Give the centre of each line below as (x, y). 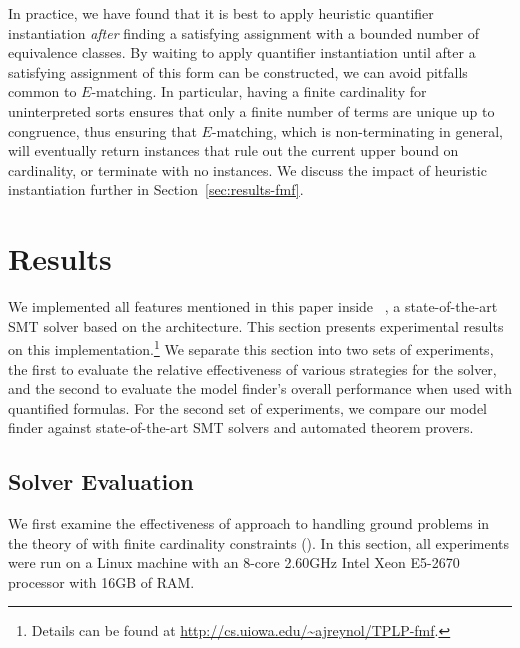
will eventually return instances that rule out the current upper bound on (233, 150)
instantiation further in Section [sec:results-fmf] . (156, 189)
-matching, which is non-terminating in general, (357, 130)
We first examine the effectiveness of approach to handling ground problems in (249, 523)
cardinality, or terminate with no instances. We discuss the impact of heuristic (247, 169)
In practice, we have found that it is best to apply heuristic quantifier (221, 13)
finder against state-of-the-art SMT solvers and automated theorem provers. (241, 427)
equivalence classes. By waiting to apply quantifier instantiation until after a (242, 52)
